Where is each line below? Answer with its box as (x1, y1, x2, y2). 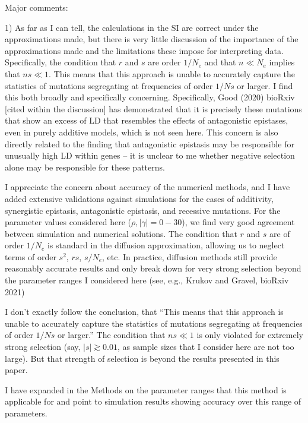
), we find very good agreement (182, 216, 295, 228)
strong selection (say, (5, 340, 81, 353)
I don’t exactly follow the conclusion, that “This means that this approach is (5, 305, 284, 318)
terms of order (5, 250, 56, 263)
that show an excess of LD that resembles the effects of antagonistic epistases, (5, 114, 288, 127)
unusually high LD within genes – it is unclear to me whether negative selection (5, 149, 295, 162)
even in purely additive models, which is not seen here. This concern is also (5, 125, 278, 138)
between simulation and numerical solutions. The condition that (5, 227, 237, 239)
